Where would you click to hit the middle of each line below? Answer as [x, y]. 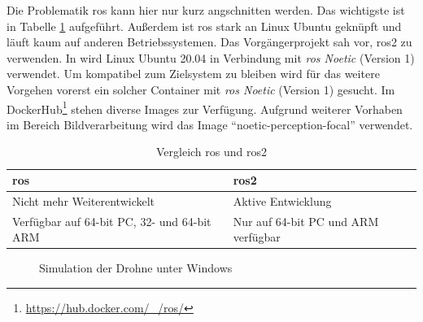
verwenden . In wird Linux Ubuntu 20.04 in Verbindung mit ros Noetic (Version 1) [211, 57]
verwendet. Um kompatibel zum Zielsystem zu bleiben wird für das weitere [193, 74]
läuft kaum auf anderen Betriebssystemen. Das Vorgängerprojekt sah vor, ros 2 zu [209, 42]
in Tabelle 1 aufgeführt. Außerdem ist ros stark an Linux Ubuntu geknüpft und [204, 26]
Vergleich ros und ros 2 [211, 152]
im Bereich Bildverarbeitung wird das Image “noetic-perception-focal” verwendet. [210, 124]
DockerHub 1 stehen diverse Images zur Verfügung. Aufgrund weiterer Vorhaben [205, 107]
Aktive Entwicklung [282, 200]
